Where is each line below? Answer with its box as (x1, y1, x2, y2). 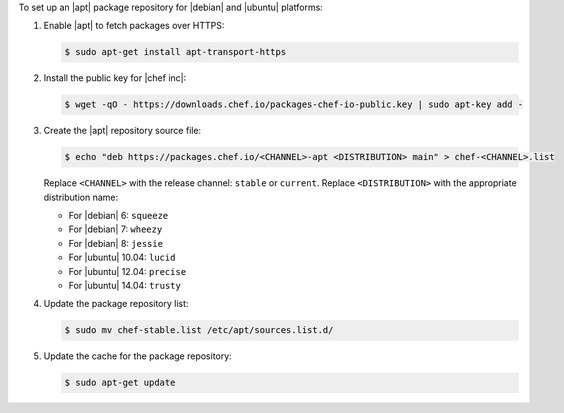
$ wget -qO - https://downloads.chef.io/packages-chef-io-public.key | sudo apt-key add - (64, 99, 524, 110)
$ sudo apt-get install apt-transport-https (64, 46, 287, 58)
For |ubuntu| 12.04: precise (68, 265, 187, 277)
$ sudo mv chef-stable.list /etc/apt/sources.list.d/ (64, 325, 334, 336)
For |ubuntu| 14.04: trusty (68, 280, 182, 292)
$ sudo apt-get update (64, 377, 176, 389)
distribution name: (43, 191, 119, 203)
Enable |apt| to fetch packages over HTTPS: (43, 20, 225, 32)
